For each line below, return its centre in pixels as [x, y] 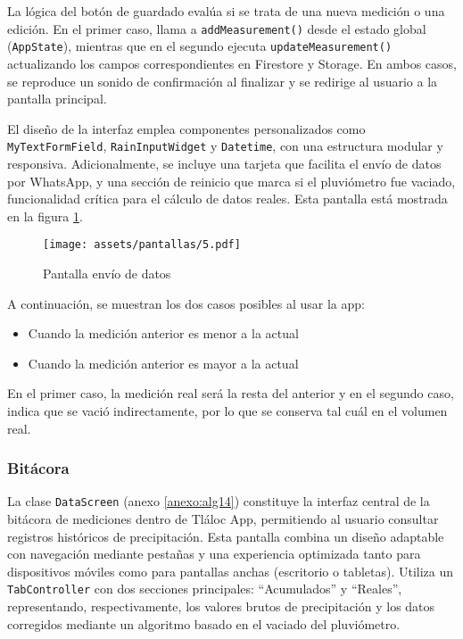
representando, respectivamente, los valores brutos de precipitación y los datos [221, 606]
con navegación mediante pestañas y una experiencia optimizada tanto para [214, 554]
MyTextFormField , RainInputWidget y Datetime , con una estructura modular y [225, 146]
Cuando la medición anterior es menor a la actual [163, 333]
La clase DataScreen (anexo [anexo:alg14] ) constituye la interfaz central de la [219, 501]
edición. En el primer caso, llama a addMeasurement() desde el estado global [217, 28]
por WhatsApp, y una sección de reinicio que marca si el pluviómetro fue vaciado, [231, 181]
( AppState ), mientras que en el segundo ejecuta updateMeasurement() [200, 46]
